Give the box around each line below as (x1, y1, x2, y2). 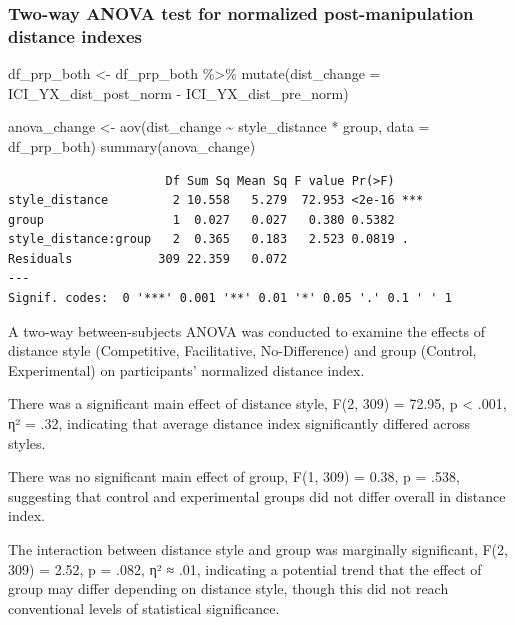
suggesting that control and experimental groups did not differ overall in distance (8, 485, 506, 506)
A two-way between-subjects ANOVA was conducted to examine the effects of (8, 320, 485, 341)
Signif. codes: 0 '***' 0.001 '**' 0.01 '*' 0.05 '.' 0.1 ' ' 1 (8, 291, 452, 306)
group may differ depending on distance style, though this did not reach (8, 578, 449, 599)
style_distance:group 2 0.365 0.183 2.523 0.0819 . (8, 232, 409, 247)
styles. (8, 432, 46, 453)
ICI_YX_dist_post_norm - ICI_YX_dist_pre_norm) (8, 82, 349, 103)
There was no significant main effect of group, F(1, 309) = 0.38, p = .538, (8, 466, 460, 487)
